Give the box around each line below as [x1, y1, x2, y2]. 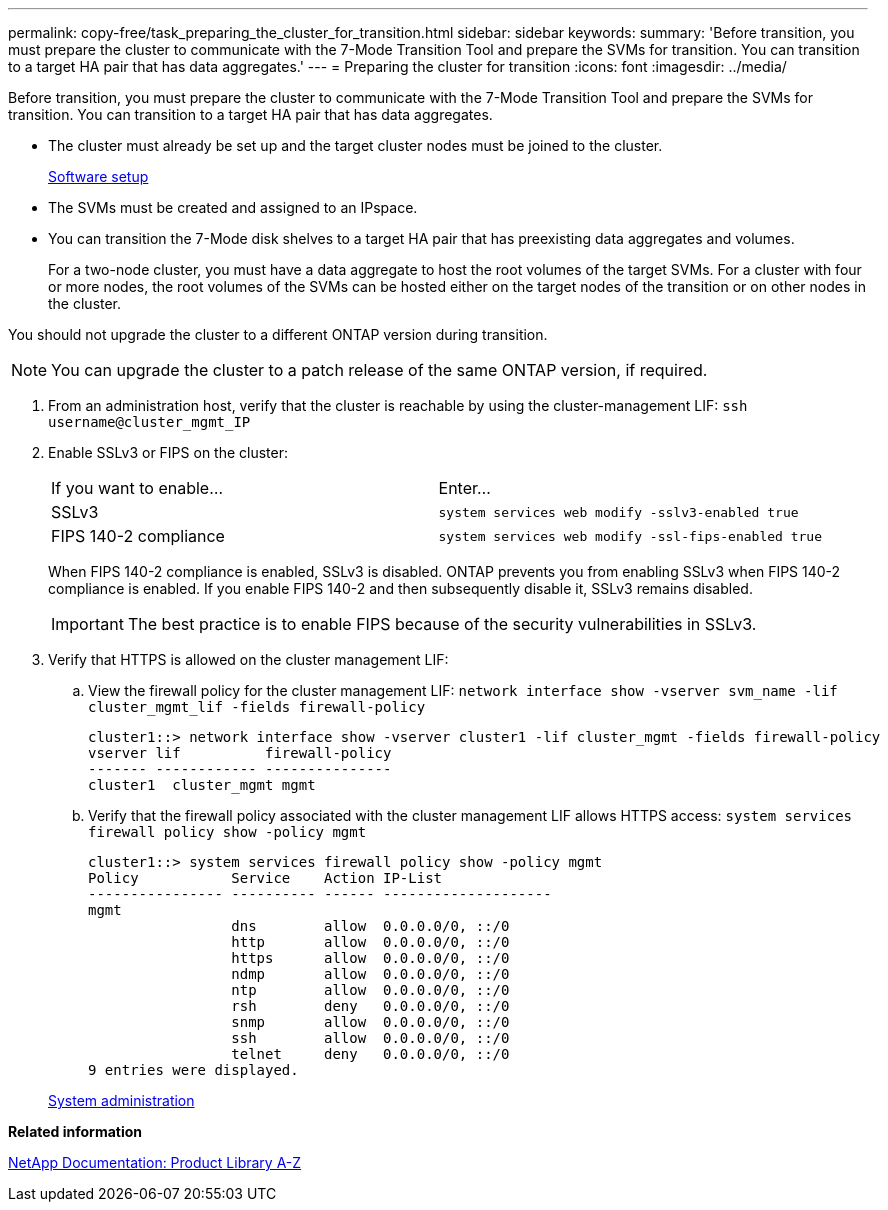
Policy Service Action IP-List [88, 870, 443, 886]
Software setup [48, 168, 149, 185]
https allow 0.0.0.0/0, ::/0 [231, 950, 510, 966]
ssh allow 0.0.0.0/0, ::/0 [231, 1030, 510, 1046]
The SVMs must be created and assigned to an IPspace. [48, 199, 418, 216]
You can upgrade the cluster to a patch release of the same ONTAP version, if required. [51, 360, 708, 380]
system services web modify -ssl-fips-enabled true [438, 528, 823, 544]
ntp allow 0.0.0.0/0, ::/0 [231, 982, 510, 998]
